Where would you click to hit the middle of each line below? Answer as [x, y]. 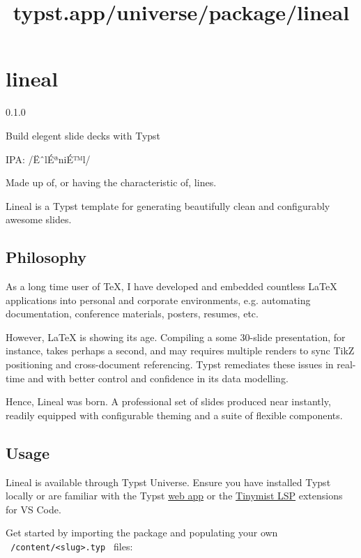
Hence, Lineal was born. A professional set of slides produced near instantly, [168, 401]
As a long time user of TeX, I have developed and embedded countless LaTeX [171, 286]
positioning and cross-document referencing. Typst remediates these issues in [170, 364]
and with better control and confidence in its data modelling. [158, 378]
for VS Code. [33, 509]
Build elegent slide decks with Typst [83, 135]
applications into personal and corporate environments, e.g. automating [158, 300]
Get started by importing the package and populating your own [142, 533]
